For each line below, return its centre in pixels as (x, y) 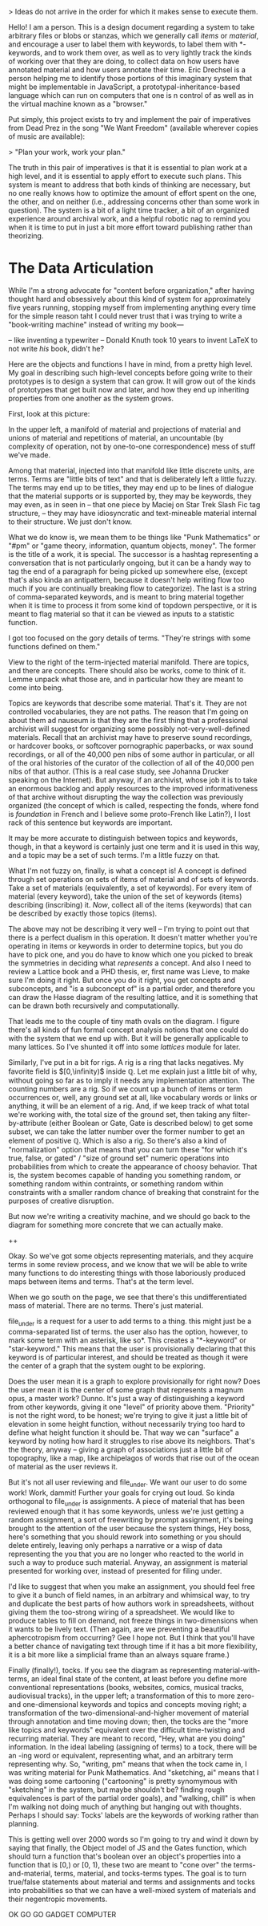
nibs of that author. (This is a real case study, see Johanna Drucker (119, 771)
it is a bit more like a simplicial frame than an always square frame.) (119, 1655)
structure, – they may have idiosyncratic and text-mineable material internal (133, 513)
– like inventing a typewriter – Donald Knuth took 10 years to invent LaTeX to (133, 339)
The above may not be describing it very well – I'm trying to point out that (129, 928)
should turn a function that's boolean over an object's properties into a (125, 1856)
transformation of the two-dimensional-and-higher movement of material (129, 1713)
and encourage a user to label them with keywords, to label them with (123, 44)
